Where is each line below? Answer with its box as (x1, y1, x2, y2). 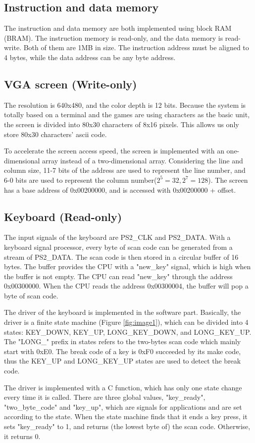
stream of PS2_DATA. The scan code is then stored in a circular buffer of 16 (4, 251, 239, 262)
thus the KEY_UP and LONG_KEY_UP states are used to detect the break (4, 356, 241, 366)
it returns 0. (4, 431, 41, 441)
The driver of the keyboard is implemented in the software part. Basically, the (4, 307, 241, 317)
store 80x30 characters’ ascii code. (4, 129, 107, 139)
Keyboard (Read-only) (4, 209, 122, 224)
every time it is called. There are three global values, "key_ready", (4, 392, 205, 402)
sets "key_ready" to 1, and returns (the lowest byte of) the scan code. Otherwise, (4, 421, 251, 432)
